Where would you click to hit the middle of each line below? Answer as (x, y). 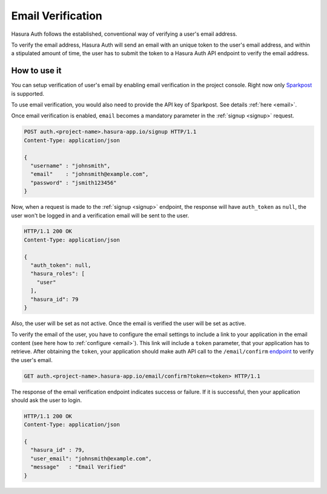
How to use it (36, 71)
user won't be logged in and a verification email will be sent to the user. (100, 216)
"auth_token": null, (61, 265)
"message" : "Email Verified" (78, 467)
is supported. (28, 93)
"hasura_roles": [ (58, 274)
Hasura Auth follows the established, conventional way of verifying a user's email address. (124, 34)
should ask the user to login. (46, 400)
